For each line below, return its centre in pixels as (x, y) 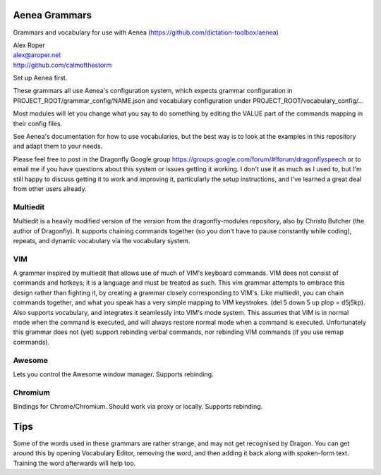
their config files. (38, 123)
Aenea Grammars (52, 15)
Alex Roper (29, 45)
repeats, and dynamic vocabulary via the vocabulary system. (102, 240)
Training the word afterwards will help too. (74, 463)
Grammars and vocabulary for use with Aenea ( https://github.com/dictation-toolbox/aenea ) (146, 32)
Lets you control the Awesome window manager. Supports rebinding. (114, 374)
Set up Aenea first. (40, 78)
